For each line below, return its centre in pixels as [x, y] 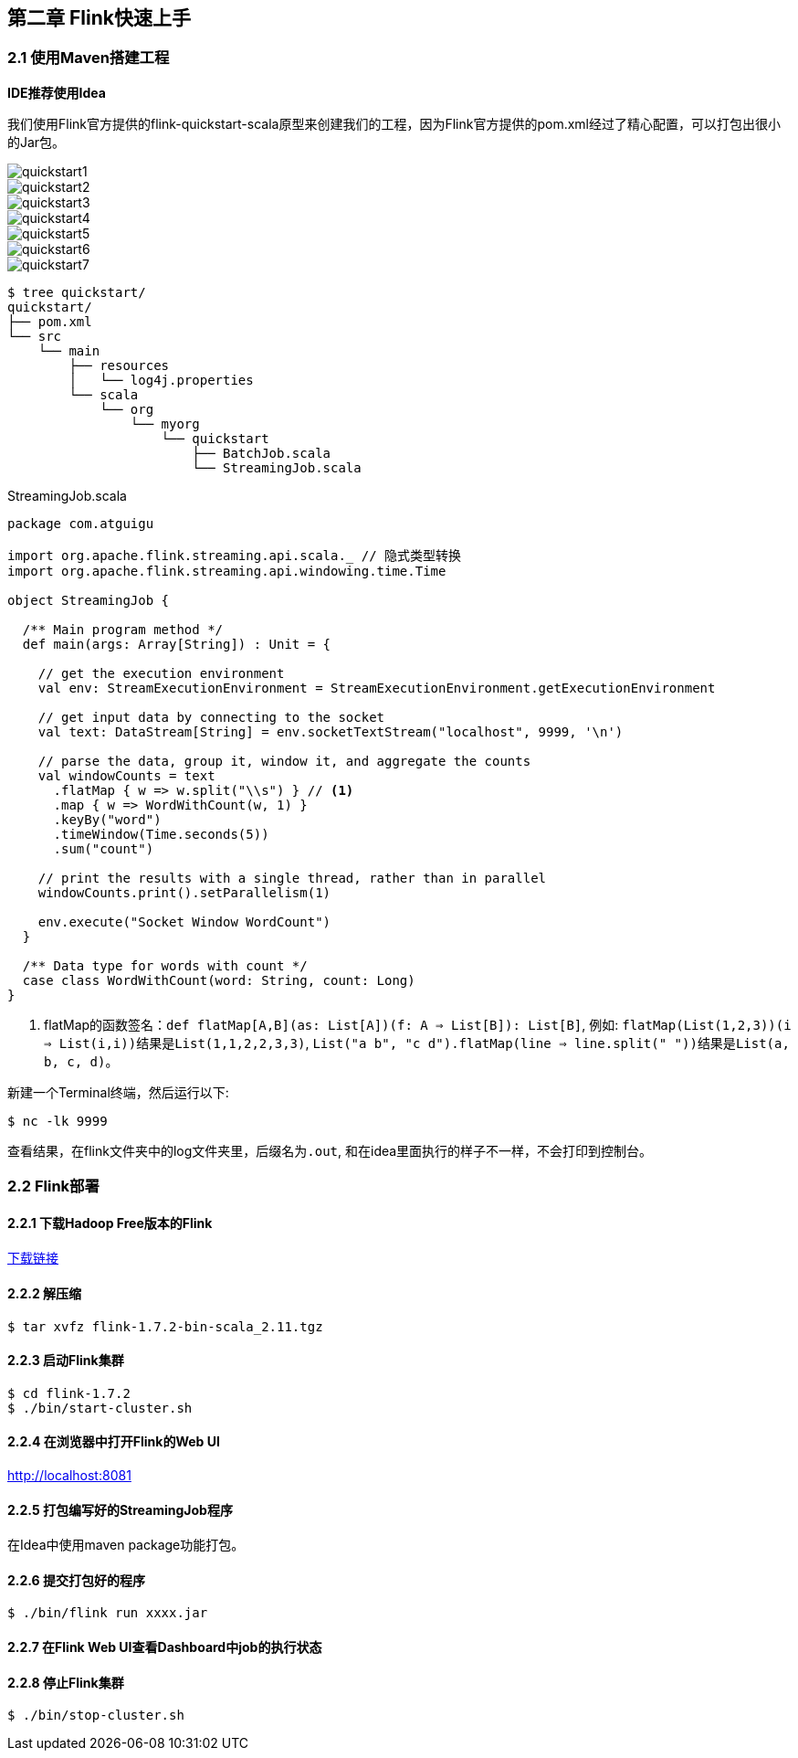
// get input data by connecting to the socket [211, 717]
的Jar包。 [37, 142]
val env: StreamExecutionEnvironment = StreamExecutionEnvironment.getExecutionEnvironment [377, 688]
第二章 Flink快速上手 [99, 18]
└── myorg [165, 424]
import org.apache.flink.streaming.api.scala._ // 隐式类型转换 [235, 555]
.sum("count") [104, 848]
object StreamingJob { [89, 600]
